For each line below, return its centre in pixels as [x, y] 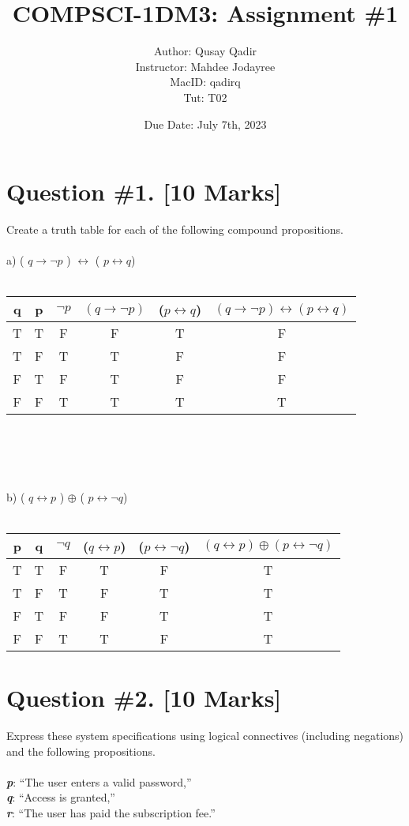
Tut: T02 [205, 97]
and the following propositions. [81, 751]
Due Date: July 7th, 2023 [205, 124]
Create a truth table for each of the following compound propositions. [175, 229]
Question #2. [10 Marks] [144, 698]
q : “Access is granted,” [61, 797]
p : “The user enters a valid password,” [99, 781]
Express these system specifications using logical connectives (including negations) [205, 736]
